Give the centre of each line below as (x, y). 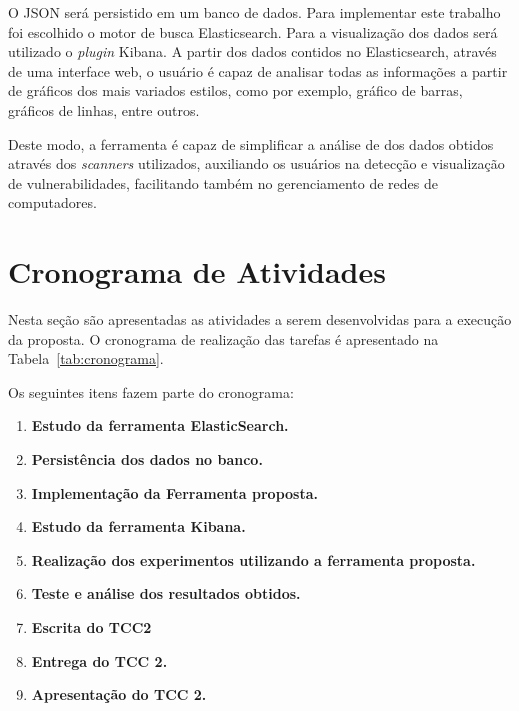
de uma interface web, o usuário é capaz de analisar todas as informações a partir (258, 70)
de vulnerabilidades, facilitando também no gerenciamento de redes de (223, 182)
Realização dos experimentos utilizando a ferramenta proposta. (253, 559)
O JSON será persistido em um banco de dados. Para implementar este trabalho (254, 12)
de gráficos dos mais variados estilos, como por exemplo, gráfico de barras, (235, 90)
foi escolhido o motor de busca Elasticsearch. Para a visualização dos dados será (253, 31)
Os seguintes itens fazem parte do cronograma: (151, 391)
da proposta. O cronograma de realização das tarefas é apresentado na (223, 338)
